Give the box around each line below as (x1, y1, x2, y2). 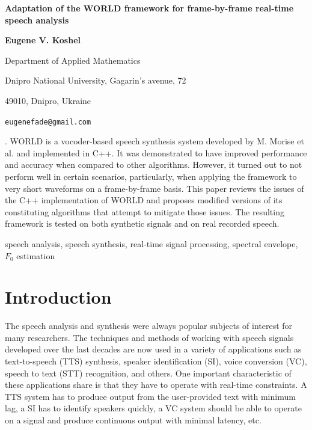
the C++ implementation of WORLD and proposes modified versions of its (5, 194, 283, 206)
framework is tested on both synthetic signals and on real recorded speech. (5, 217, 280, 230)
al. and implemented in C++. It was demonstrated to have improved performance (5, 146, 307, 159)
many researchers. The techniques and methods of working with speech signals (5, 331, 294, 343)
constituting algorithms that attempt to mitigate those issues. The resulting (5, 205, 284, 218)
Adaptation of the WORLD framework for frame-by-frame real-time (5, 2, 294, 14)
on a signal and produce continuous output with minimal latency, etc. (5, 414, 262, 426)
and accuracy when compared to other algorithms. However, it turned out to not (5, 158, 302, 171)
